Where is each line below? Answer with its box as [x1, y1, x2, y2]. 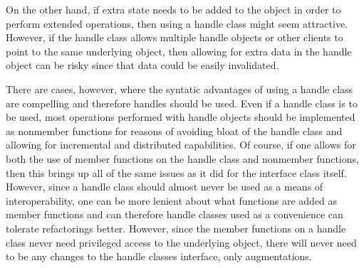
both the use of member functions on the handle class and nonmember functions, [6, 151, 359, 166]
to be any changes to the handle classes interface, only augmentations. [6, 249, 312, 264]
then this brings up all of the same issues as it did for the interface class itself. [6, 165, 347, 180]
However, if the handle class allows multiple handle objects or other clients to [6, 30, 343, 45]
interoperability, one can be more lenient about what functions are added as [6, 193, 338, 208]
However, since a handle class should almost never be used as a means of [6, 179, 323, 194]
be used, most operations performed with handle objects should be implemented [6, 109, 355, 124]
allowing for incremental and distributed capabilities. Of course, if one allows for [6, 137, 356, 152]
